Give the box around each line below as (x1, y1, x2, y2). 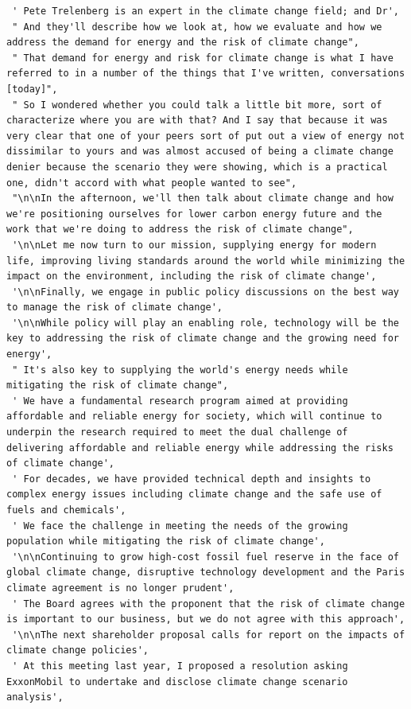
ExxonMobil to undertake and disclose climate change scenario (6, 676, 348, 688)
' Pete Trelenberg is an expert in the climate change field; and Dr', (12, 6, 399, 17)
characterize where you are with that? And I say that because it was (6, 115, 388, 127)
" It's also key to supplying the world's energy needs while (12, 364, 348, 376)
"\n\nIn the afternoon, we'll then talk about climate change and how (12, 193, 394, 205)
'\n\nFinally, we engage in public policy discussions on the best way (12, 286, 399, 298)
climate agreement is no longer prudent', (6, 582, 235, 594)
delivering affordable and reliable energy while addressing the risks (6, 442, 394, 454)
